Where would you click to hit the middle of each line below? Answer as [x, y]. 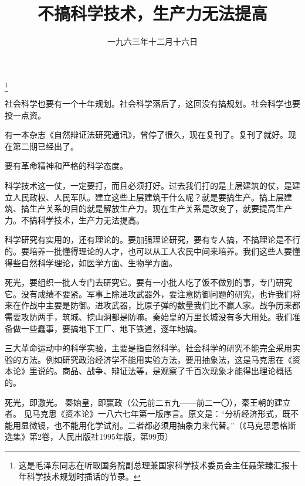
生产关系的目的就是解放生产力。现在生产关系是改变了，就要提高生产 [160, 208]
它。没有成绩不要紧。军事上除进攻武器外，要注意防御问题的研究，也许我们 [148, 293]
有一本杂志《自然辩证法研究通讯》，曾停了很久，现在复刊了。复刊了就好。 [146, 135]
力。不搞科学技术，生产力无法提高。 [74, 220]
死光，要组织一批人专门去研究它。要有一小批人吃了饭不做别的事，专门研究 [148, 282]
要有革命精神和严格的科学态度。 [66, 166]
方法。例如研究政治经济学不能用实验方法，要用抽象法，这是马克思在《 [156, 359]
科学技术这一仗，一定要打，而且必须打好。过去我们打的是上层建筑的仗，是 [148, 186]
